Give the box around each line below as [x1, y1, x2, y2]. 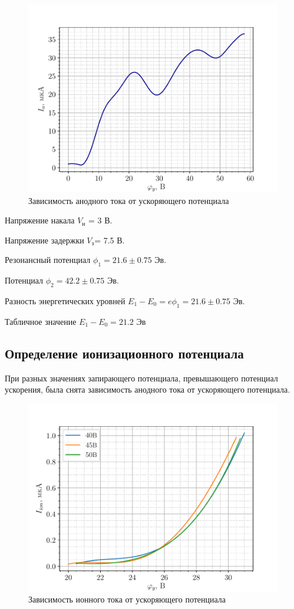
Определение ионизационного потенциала [5, 344, 244, 362]
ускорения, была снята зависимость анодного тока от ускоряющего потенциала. [5, 383, 290, 396]
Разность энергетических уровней [5, 294, 125, 307]
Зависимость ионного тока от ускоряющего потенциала [28, 593, 226, 605]
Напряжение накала [5, 214, 75, 226]
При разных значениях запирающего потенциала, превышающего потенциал [5, 371, 278, 384]
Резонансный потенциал [5, 254, 91, 266]
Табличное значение [5, 315, 77, 327]
